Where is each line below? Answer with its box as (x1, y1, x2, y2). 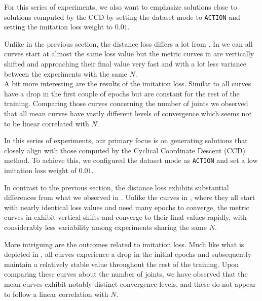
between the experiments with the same (4, 68, 127, 79)
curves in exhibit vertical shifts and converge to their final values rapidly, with (4, 212, 247, 222)
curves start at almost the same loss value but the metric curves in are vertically (4, 48, 254, 59)
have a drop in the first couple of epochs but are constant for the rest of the (4, 88, 240, 98)
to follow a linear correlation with (4, 288, 108, 299)
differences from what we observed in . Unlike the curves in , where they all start (4, 192, 255, 203)
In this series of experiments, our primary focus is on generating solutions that (4, 135, 248, 146)
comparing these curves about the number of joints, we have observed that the (4, 269, 248, 279)
